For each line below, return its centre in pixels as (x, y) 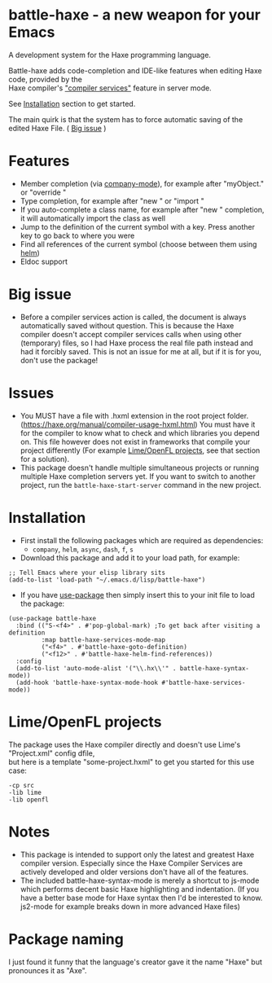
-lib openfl (29, 800)
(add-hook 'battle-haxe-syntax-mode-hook (87, 682)
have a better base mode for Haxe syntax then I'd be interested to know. (141, 897)
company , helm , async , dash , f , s (83, 549)
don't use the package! (59, 360)
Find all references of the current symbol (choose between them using (138, 244)
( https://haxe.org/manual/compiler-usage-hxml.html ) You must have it (138, 424)
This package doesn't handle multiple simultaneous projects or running (139, 467)
